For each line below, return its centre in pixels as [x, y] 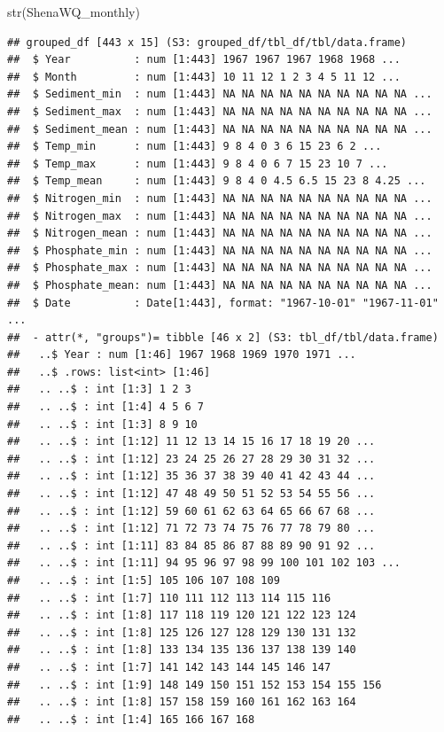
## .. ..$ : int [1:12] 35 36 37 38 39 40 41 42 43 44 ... [191, 476]
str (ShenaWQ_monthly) [74, 12]
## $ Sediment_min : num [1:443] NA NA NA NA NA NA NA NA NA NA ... [220, 94]
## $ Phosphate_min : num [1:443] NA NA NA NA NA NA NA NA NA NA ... [220, 250]
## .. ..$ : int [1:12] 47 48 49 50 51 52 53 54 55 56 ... [191, 494]
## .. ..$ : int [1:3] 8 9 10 [102, 424]
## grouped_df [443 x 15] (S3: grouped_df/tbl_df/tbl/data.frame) [207, 42]
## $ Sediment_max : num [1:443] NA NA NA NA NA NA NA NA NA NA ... [220, 111]
